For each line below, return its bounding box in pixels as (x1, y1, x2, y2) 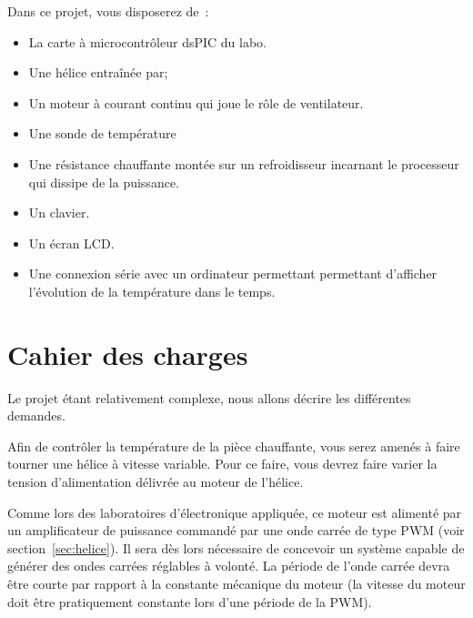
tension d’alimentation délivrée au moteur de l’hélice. (7, 472, 304, 491)
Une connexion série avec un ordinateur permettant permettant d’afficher (28, 264, 438, 283)
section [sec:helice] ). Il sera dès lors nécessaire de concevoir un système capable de (7, 538, 465, 557)
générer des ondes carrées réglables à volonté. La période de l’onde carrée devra (7, 556, 450, 575)
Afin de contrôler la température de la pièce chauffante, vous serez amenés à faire (7, 436, 460, 455)
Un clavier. (28, 203, 90, 222)
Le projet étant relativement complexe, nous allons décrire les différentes (7, 388, 411, 407)
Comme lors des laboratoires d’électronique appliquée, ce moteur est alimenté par (7, 502, 462, 522)
